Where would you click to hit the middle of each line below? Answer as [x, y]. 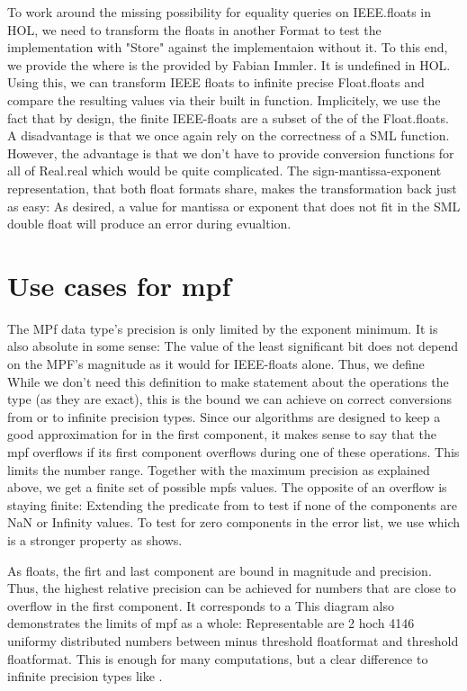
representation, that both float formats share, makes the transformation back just [232, 188]
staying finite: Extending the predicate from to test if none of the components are [232, 504]
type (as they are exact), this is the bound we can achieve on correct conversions [229, 399]
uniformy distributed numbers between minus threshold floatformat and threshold [233, 640]
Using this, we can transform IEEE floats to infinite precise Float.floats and [216, 82]
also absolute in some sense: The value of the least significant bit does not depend [233, 346]
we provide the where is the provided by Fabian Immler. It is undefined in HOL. [229, 64]
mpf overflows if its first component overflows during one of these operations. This [233, 452]
